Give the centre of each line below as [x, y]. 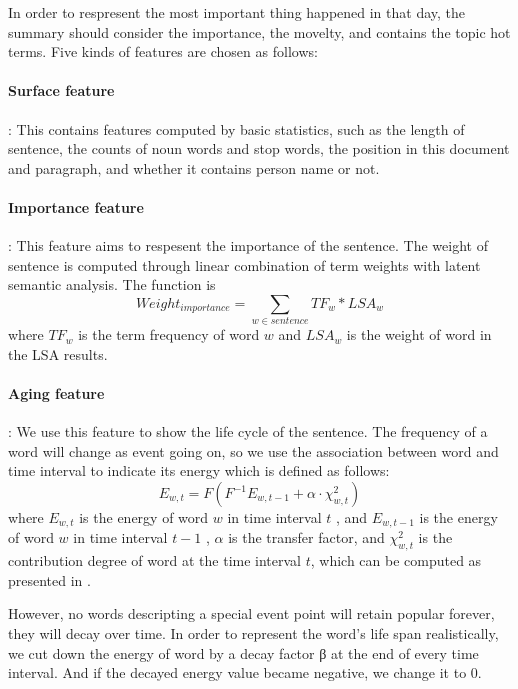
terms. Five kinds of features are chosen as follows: [163, 51]
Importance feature [76, 206]
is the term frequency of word [169, 334]
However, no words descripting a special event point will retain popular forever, [251, 613]
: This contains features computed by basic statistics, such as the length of [236, 128]
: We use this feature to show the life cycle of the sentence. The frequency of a [248, 431]
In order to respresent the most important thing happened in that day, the [237, 12]
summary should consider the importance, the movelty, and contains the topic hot [259, 31]
